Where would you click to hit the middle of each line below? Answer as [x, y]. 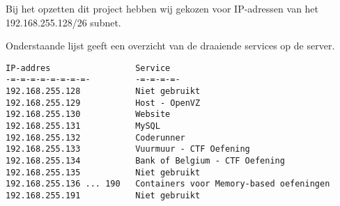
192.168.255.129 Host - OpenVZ [103, 103]
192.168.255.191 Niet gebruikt [103, 196]
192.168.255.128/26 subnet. [63, 22]
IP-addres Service [88, 68]
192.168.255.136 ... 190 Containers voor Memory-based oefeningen [168, 184]
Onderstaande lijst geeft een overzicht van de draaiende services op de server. [170, 46]
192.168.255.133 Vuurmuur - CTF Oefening [128, 149]
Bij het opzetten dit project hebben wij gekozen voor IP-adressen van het [162, 8]
